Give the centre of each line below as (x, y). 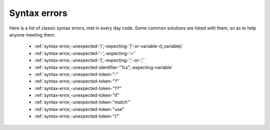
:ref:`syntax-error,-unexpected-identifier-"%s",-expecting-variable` (104, 67)
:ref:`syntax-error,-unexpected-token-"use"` (80, 109)
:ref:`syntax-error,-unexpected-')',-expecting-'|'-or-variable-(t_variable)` (109, 46)
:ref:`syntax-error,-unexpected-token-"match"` (82, 102)
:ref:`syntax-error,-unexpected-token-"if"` (77, 95)
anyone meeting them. (32, 34)
